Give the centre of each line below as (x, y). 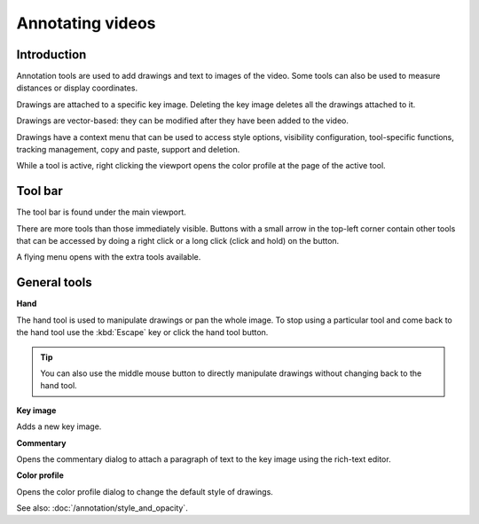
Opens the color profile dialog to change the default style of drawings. (145, 491)
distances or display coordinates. (77, 88)
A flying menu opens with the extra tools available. (109, 257)
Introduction (51, 55)
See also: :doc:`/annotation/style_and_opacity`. (102, 508)
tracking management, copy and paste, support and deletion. (128, 150)
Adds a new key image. (59, 426)
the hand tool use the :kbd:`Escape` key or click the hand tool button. (142, 332)
